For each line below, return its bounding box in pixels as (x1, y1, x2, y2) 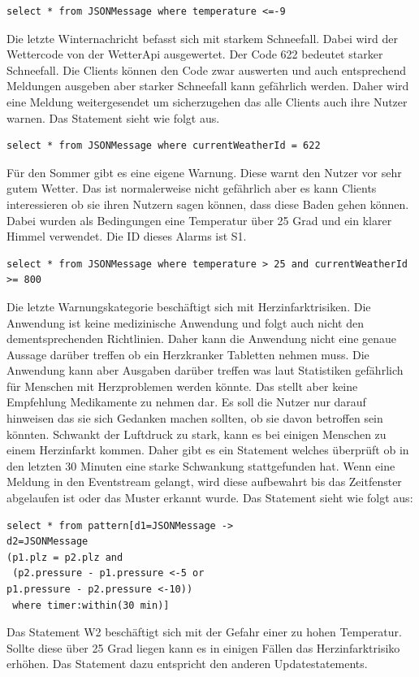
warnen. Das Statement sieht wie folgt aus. (6, 109, 220, 126)
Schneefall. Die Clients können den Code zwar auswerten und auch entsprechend (6, 61, 407, 78)
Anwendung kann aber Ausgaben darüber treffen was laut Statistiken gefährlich (6, 362, 404, 379)
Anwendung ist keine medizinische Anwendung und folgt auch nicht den (6, 314, 365, 331)
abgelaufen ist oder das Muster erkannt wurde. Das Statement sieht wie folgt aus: (6, 489, 413, 506)
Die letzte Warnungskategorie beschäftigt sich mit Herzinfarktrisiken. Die (6, 297, 371, 315)
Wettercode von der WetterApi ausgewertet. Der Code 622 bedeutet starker (6, 46, 383, 63)
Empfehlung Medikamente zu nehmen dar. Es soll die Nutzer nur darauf (6, 393, 366, 410)
